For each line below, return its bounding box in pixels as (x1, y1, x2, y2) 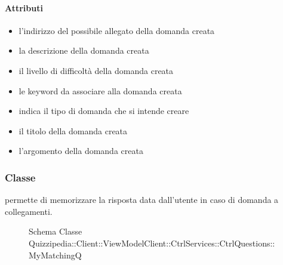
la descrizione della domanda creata (19, 44, 149, 57)
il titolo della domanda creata (19, 124, 128, 137)
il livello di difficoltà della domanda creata (19, 64, 174, 76)
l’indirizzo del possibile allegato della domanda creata (19, 24, 215, 36)
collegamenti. (5, 205, 53, 217)
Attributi (5, 1, 43, 14)
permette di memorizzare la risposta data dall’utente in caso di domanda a (5, 193, 279, 206)
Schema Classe (29, 225, 82, 238)
